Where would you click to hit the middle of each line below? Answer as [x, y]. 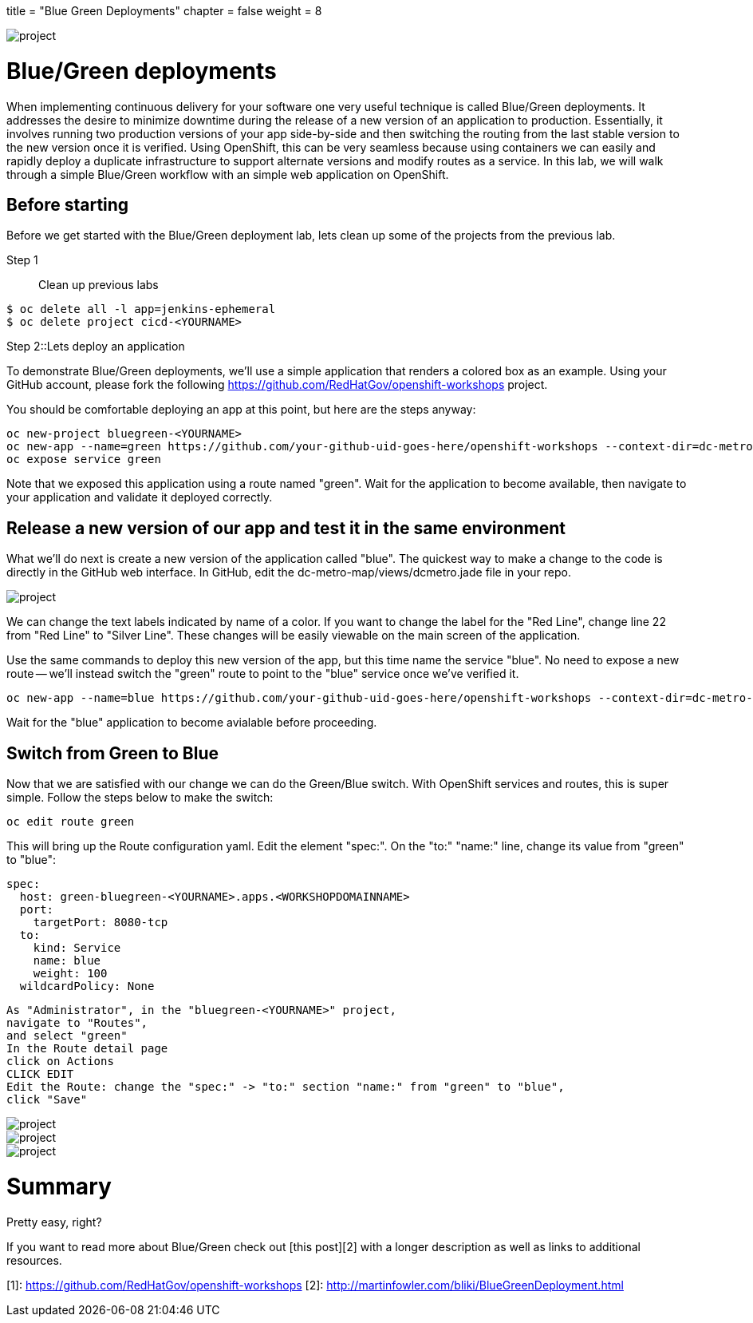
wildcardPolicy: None [87, 986]
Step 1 [22, 260]
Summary [59, 1186]
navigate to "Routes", [77, 1023]
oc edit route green [71, 822]
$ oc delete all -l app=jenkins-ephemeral [141, 309]
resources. [34, 1260]
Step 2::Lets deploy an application [96, 347]
